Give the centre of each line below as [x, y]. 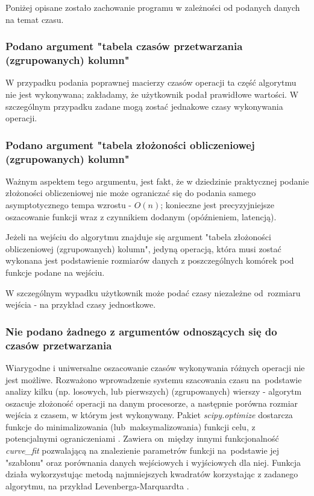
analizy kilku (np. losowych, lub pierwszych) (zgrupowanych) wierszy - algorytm [154, 391]
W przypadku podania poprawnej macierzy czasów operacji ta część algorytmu [151, 82]
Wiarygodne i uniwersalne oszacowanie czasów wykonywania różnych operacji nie [155, 367]
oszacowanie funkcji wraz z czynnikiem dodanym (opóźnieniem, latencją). [141, 216]
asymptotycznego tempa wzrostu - [68, 205]
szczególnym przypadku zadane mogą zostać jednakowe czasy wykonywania [144, 106]
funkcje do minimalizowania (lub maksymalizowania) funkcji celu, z [130, 426]
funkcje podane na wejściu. [55, 272]
